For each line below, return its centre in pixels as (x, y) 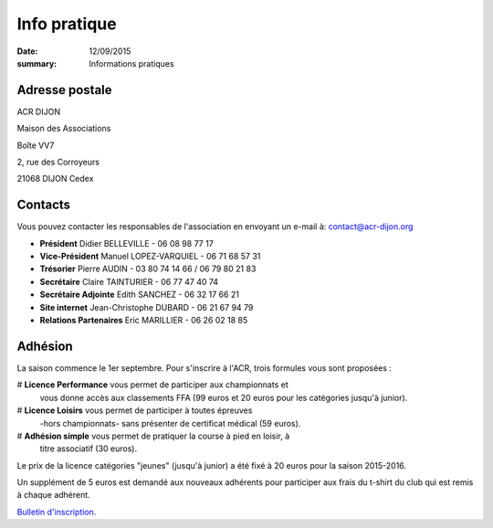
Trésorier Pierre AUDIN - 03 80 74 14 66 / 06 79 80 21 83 (148, 269)
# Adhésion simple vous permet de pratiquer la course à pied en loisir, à (153, 436)
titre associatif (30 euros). (88, 449)
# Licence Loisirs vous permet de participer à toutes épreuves (135, 410)
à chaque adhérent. (53, 495)
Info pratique (67, 24)
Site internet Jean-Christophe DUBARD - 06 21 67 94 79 (147, 307)
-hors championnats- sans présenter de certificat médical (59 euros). (170, 423)
